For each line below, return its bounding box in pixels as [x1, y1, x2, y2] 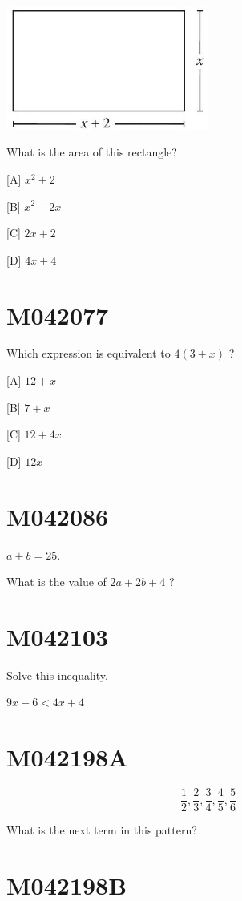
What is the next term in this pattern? [6, 822, 197, 838]
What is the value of [6, 573, 107, 590]
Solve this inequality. [6, 666, 108, 683]
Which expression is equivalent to [6, 345, 171, 362]
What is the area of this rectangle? [6, 143, 177, 160]
